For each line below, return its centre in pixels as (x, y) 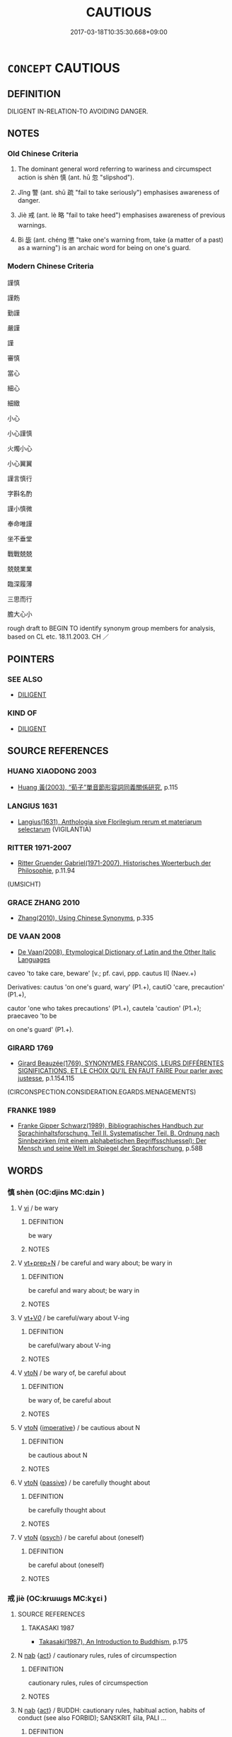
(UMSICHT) (24, 884)
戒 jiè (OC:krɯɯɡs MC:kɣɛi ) (57, 1598)
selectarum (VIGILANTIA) (54, 829)
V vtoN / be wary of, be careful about (72, 1373)
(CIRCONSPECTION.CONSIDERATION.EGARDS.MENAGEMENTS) (102, 1091)
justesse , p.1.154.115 (46, 1078)
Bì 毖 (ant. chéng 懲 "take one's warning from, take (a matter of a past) (121, 240)
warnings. (32, 225)
